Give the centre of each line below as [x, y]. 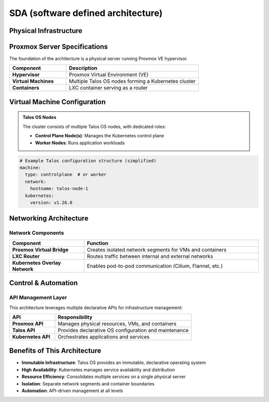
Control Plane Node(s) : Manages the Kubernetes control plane [100, 136]
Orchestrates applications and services [104, 337]
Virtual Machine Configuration [58, 102]
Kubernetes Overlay [37, 263]
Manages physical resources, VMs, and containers [117, 324]
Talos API [24, 330]
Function [98, 243]
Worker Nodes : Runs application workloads [80, 143]
